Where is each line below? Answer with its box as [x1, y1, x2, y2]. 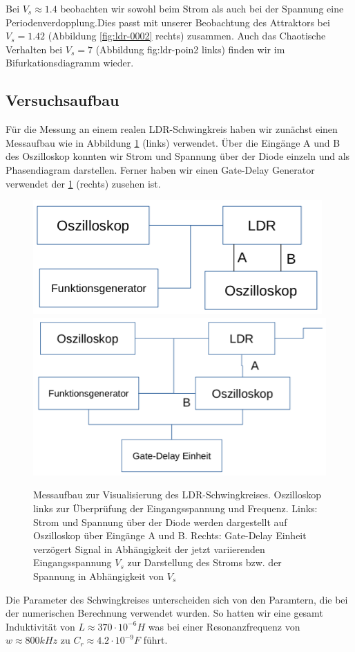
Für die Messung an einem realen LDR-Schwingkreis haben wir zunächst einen [6, 122, 338, 136]
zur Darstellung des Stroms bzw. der [127, 555, 282, 570]
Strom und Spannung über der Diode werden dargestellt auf [33, 514, 287, 529]
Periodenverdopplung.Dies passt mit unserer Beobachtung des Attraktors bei [6, 15, 330, 29]
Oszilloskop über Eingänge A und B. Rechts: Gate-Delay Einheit [33, 528, 307, 543]
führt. [143, 633, 168, 647]
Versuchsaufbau [6, 89, 119, 111]
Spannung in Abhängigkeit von [33, 568, 164, 583]
